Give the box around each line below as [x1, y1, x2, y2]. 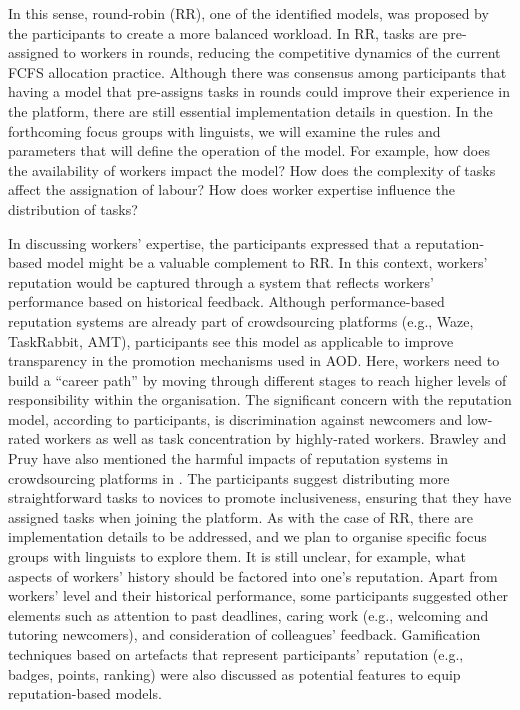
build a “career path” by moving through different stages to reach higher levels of [8, 369, 507, 390]
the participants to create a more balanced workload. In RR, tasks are [8, 22, 438, 43]
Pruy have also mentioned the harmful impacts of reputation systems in [8, 448, 449, 469]
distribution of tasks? [8, 198, 138, 219]
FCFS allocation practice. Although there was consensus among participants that [8, 61, 507, 82]
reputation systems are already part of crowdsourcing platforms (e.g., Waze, [8, 310, 474, 331]
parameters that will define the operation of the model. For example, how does [8, 140, 490, 161]
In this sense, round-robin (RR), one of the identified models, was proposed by [8, 3, 489, 23]
